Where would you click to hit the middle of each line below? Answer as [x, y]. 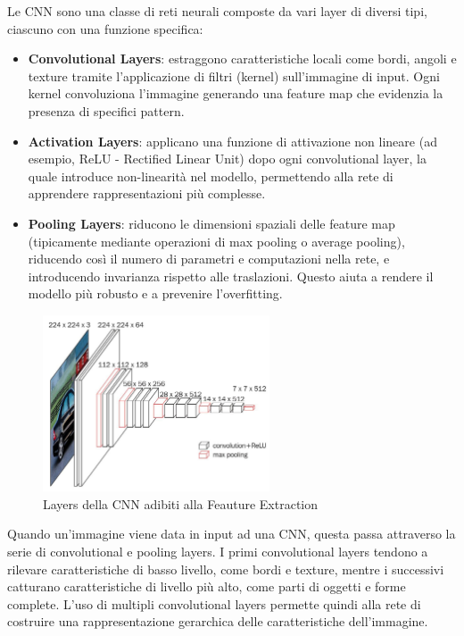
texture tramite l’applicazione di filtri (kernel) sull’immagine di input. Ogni [234, 75]
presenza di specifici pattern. [106, 110]
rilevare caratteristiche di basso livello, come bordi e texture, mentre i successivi [226, 569]
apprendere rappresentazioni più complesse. [147, 193]
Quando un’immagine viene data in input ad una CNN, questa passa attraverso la [232, 534]
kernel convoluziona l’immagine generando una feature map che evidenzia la [236, 93]
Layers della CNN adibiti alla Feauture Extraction [181, 503]
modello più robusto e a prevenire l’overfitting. [155, 293]
